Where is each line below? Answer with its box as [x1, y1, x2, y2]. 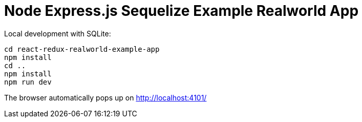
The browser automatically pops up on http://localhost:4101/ [4, 93, 207, 102]
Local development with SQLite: [4, 29, 111, 38]
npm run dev [4, 77, 52, 86]
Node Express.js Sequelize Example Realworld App [4, 2, 359, 19]
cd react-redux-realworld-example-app [4, 45, 160, 53]
